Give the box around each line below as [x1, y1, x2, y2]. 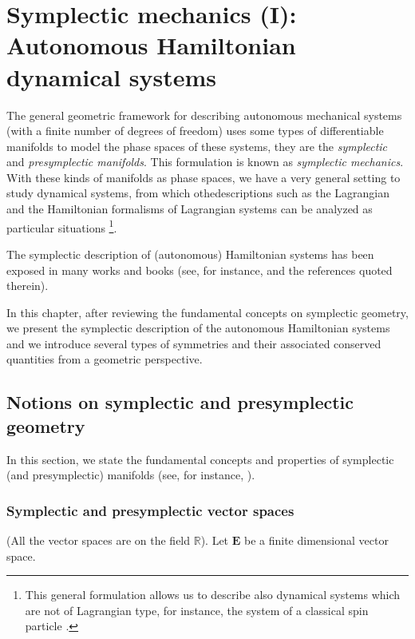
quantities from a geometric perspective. [6, 351, 203, 367]
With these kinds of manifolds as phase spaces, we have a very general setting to [6, 169, 401, 185]
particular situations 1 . [6, 216, 117, 236]
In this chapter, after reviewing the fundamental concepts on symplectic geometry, [6, 304, 409, 320]
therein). [6, 277, 49, 294]
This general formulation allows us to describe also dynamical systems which [25, 586, 401, 603]
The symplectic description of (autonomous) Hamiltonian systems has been [6, 245, 374, 262]
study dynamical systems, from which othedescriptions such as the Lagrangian [6, 185, 390, 201]
